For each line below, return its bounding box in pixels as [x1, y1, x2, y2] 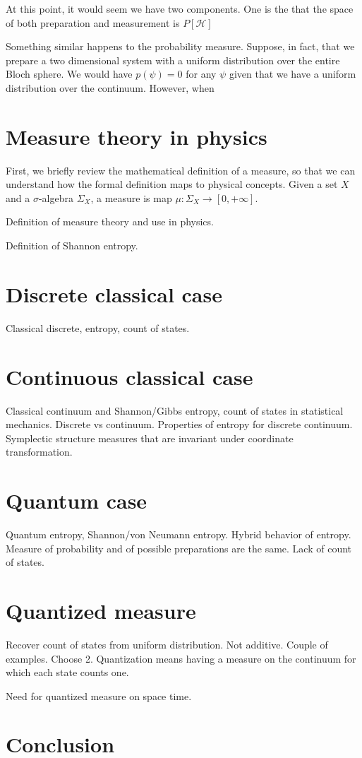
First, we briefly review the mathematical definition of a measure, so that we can [6, 162, 356, 177]
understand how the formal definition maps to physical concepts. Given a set [6, 177, 338, 191]
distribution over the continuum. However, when [6, 80, 215, 95]
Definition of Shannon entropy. [6, 238, 138, 253]
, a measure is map [90, 190, 172, 205]
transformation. [6, 444, 73, 459]
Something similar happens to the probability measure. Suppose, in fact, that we [6, 39, 355, 54]
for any [186, 66, 217, 81]
